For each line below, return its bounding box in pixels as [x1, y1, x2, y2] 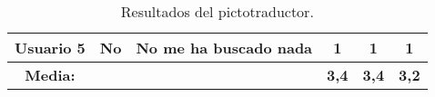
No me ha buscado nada [136, 37, 313, 58]
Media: [25, 64, 76, 85]
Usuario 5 [15, 37, 86, 58]
